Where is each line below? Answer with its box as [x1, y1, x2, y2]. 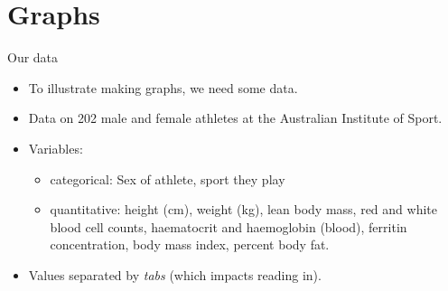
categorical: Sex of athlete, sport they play [50, 169, 285, 188]
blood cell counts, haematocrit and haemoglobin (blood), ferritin [50, 217, 407, 236]
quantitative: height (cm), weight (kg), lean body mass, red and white [50, 200, 437, 219]
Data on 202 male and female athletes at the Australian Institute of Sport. [28, 108, 443, 127]
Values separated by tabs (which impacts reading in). [28, 265, 322, 284]
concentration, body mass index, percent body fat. [50, 235, 330, 254]
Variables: [28, 138, 83, 157]
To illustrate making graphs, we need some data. [28, 78, 298, 97]
